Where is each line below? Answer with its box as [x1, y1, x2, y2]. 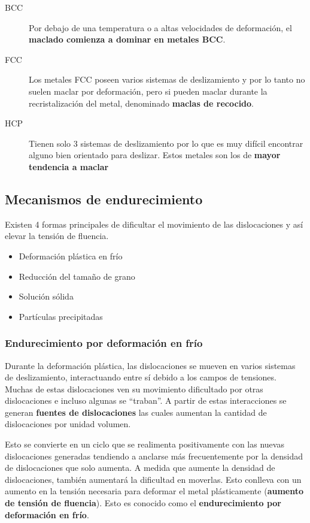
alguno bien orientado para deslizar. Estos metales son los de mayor [29, 149, 281, 161]
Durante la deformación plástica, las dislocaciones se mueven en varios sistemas [5, 359, 296, 371]
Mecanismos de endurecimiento [5, 189, 203, 208]
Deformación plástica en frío [19, 249, 123, 262]
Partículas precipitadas [19, 310, 103, 322]
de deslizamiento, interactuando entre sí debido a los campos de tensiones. [5, 371, 276, 383]
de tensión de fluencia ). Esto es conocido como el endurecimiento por [5, 497, 281, 509]
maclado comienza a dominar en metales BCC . [29, 33, 226, 46]
